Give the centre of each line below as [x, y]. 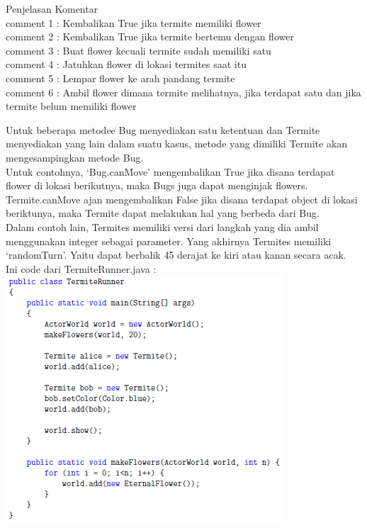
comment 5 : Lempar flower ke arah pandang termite [120, 78]
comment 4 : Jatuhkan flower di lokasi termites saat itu [126, 64]
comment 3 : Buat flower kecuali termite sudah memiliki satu [139, 50]
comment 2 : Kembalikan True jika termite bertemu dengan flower [150, 36]
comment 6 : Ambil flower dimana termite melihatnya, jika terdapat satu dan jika [183, 92]
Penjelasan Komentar [52, 9]
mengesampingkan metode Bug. [75, 157]
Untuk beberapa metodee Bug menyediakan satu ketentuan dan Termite [163, 129]
